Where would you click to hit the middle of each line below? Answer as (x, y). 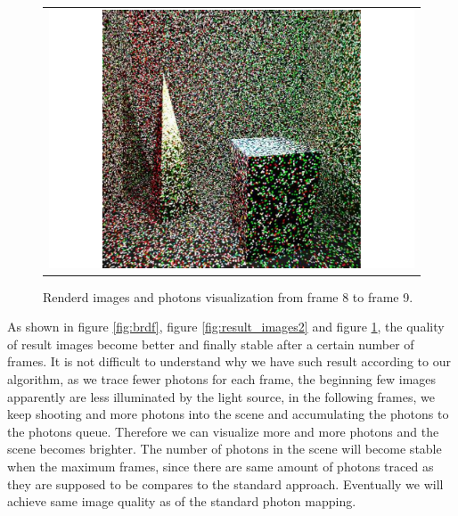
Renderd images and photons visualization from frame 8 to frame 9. (228, 296)
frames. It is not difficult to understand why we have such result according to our (229, 361)
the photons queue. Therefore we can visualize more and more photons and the (223, 431)
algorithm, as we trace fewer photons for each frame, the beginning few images (222, 378)
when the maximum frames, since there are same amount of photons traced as (221, 466)
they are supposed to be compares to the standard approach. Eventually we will (225, 483)
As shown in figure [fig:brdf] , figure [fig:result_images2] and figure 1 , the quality (226, 327)
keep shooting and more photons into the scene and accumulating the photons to (228, 414)
